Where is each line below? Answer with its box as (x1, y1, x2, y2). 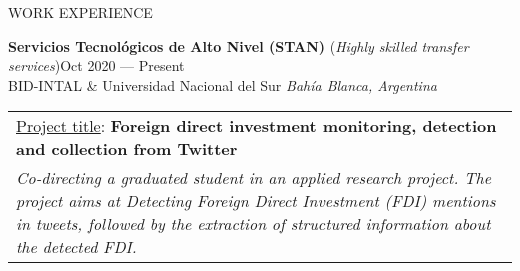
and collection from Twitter (16, 137, 238, 161)
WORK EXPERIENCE (8, 2, 153, 22)
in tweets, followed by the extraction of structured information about (16, 212, 491, 236)
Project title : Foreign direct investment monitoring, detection (16, 114, 497, 138)
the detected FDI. (16, 235, 137, 259)
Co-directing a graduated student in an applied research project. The (16, 166, 492, 190)
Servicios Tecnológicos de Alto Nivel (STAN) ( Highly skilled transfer (8, 35, 469, 56)
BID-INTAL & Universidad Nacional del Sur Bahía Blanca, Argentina (8, 74, 437, 95)
